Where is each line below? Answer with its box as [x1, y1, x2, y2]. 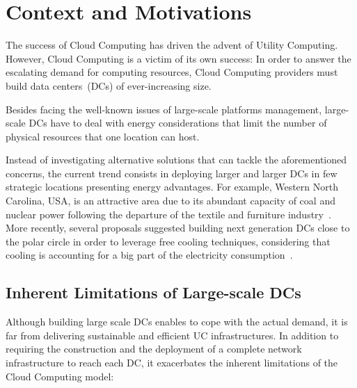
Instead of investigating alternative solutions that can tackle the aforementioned [6, 152, 347, 167]
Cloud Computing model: [6, 369, 114, 383]
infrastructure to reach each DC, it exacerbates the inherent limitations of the [6, 355, 338, 370]
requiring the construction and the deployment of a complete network [6, 341, 302, 356]
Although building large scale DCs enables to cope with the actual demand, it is [6, 314, 348, 329]
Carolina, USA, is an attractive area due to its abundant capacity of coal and [6, 193, 335, 208]
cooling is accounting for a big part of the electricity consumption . [6, 248, 293, 262]
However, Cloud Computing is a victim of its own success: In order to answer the [6, 51, 351, 65]
